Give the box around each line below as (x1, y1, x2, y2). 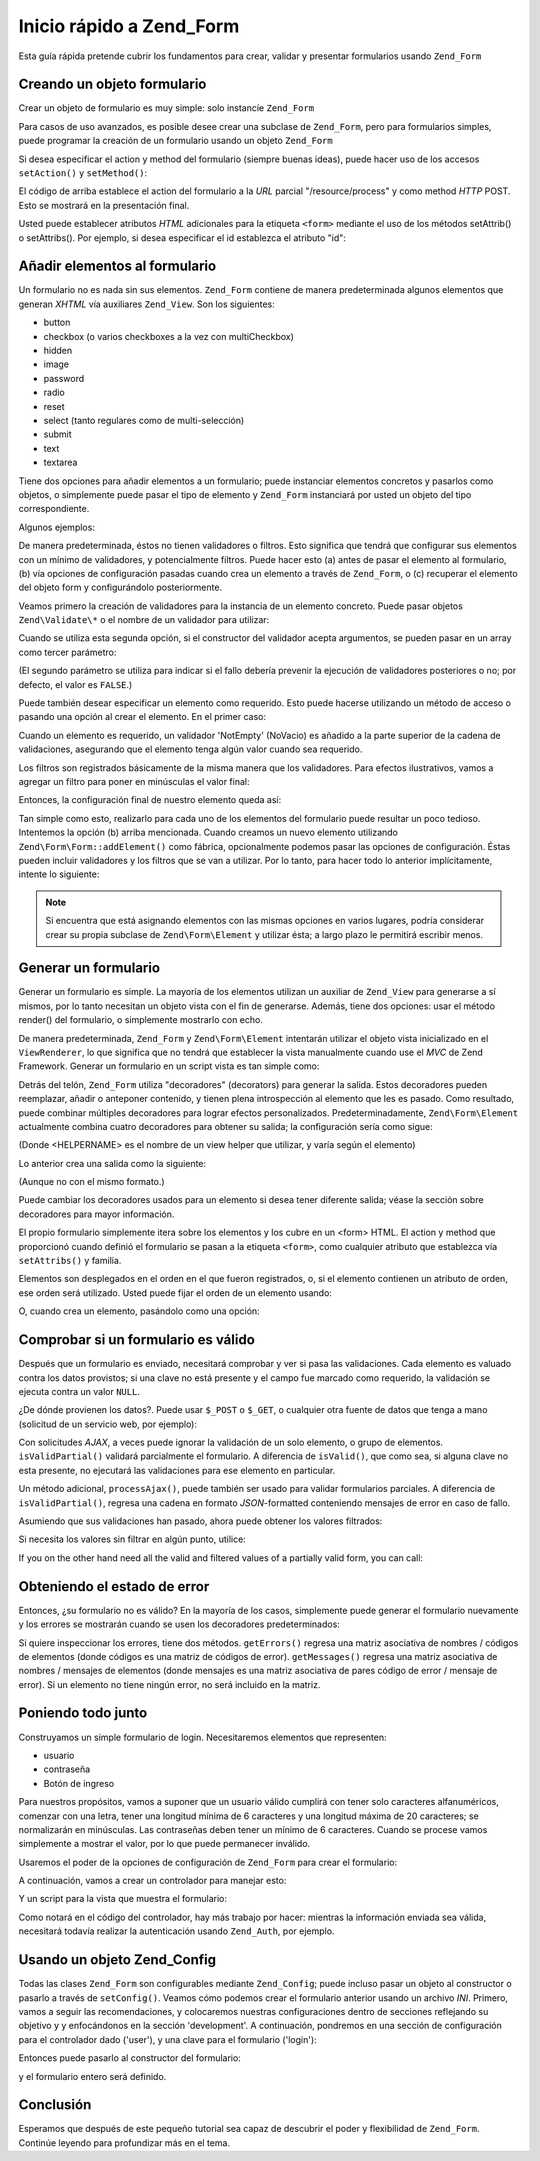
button (43, 316, 71, 329)
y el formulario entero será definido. (18, 2070, 167, 2082)
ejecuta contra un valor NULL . (18, 1385, 140, 1397)
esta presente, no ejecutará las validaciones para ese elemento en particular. (18, 1464, 336, 1476)
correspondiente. (18, 503, 90, 515)
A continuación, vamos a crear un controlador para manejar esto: (18, 1875, 287, 1887)
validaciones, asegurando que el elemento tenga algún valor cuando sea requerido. (18, 743, 363, 755)
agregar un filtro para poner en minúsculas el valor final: (18, 775, 250, 787)
